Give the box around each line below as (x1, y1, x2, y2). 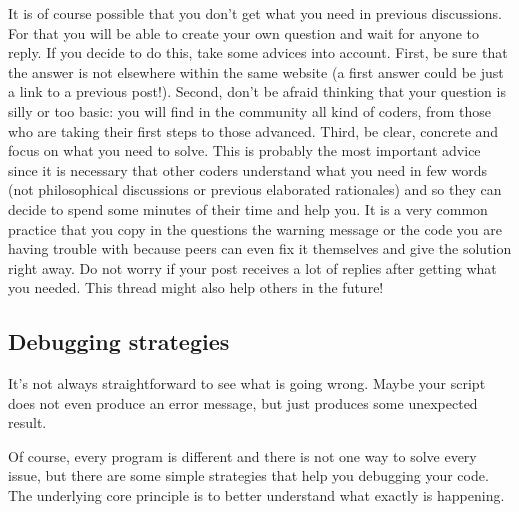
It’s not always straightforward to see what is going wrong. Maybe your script (8, 373, 486, 394)
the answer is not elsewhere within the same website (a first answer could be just (8, 61, 504, 82)
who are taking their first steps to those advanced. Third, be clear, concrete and (8, 120, 499, 141)
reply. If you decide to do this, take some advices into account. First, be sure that (8, 42, 508, 63)
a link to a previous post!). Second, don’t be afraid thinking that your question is (8, 81, 506, 102)
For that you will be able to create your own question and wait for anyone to (8, 22, 479, 43)
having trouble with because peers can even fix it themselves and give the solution (8, 238, 512, 259)
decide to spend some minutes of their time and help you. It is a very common (8, 198, 488, 219)
